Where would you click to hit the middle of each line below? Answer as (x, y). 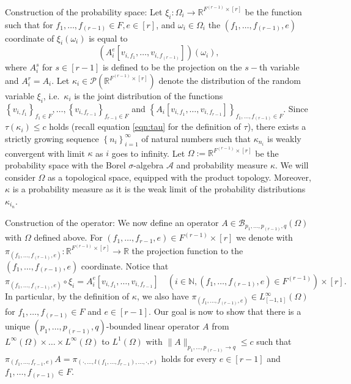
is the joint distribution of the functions (149, 96)
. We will (292, 165)
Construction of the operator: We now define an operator (112, 222)
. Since (296, 108)
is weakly (284, 138)
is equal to (108, 38)
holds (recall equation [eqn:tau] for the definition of (145, 126)
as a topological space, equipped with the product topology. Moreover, (179, 177)
